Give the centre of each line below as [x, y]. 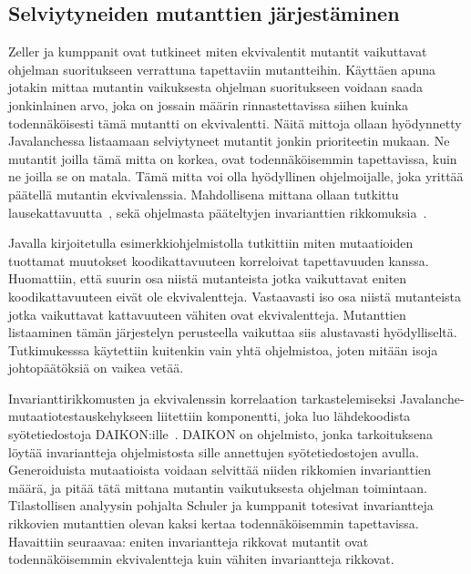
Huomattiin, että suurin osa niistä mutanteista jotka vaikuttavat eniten [208, 278]
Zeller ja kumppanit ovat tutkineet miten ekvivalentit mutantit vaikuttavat [218, 51]
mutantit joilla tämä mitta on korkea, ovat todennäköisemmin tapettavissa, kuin [233, 158]
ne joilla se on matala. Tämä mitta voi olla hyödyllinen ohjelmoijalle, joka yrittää [236, 176]
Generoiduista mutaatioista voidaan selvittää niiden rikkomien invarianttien [220, 470]
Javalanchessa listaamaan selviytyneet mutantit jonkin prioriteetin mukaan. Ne [229, 141]
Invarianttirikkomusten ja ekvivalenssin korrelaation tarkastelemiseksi [202, 398]
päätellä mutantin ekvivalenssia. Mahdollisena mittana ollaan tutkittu [204, 194]
